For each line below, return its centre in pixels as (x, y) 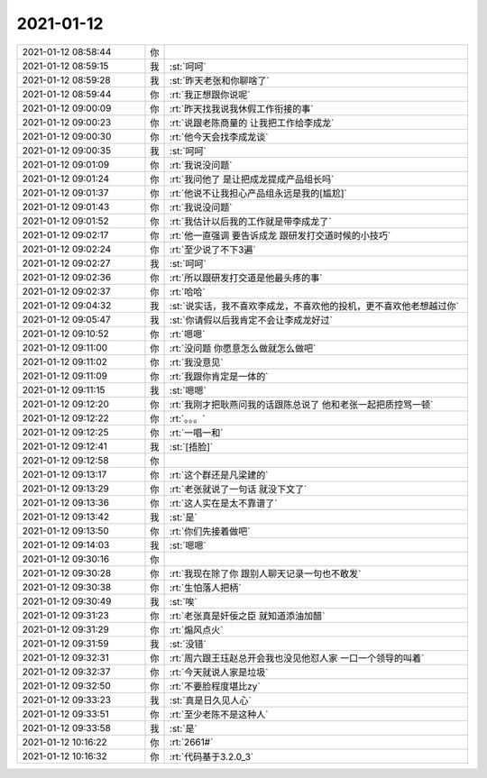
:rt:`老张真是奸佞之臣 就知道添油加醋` (247, 616)
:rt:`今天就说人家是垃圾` (219, 672)
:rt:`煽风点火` (196, 629)
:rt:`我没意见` (196, 362)
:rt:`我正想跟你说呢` (210, 95)
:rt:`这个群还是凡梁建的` (219, 475)
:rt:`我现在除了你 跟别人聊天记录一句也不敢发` (265, 573)
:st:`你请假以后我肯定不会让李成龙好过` (251, 320)
